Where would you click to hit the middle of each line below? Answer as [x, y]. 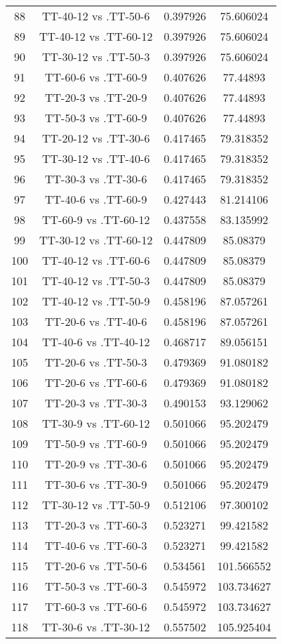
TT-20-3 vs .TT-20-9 [96, 97]
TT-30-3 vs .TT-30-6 [96, 179]
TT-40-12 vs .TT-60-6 [96, 260]
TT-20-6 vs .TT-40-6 [96, 321]
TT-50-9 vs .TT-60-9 [96, 443]
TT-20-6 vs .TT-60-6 [96, 382]
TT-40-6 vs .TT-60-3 [96, 545]
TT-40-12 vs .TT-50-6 [96, 16]
